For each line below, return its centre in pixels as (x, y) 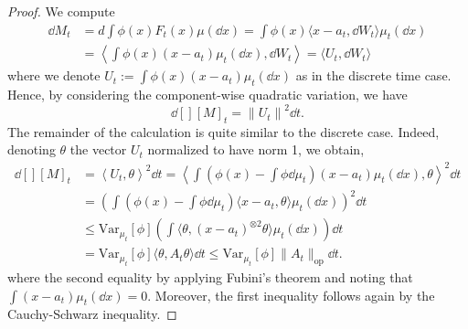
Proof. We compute (61, 11)
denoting (32, 149)
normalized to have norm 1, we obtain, (256, 149)
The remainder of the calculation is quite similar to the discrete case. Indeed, (223, 131)
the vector (98, 149)
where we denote (54, 75)
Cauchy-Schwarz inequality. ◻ (92, 314)
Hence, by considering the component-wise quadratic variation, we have (207, 95)
